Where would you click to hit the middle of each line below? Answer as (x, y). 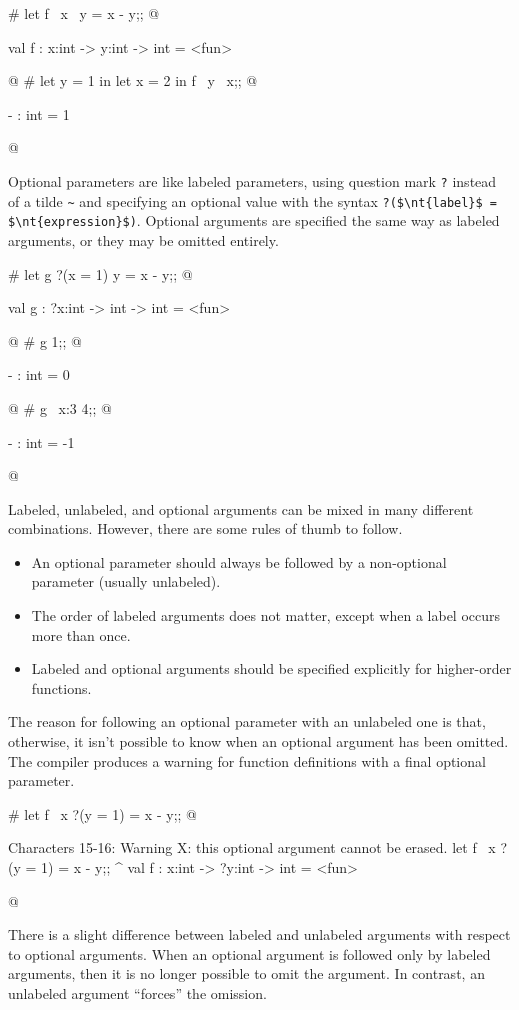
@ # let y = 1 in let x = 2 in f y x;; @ (133, 80)
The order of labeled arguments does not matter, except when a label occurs (266, 615)
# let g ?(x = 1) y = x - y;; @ (100, 273)
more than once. (81, 634)
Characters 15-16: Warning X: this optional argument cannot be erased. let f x (252, 847)
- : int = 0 (39, 374)
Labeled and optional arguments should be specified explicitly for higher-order (271, 668)
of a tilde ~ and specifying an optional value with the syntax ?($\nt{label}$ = (253, 200)
